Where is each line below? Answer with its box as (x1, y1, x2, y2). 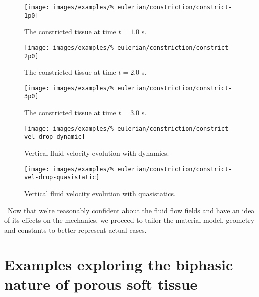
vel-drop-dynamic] (24, 133, 85, 141)
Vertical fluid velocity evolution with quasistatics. (24, 188, 176, 198)
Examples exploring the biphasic (4, 254, 233, 274)
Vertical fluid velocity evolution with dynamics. (24, 148, 169, 158)
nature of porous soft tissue (4, 273, 198, 294)
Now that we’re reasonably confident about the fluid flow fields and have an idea (7, 205, 255, 215)
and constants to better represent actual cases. (4, 224, 147, 235)
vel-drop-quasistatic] (24, 174, 100, 181)
